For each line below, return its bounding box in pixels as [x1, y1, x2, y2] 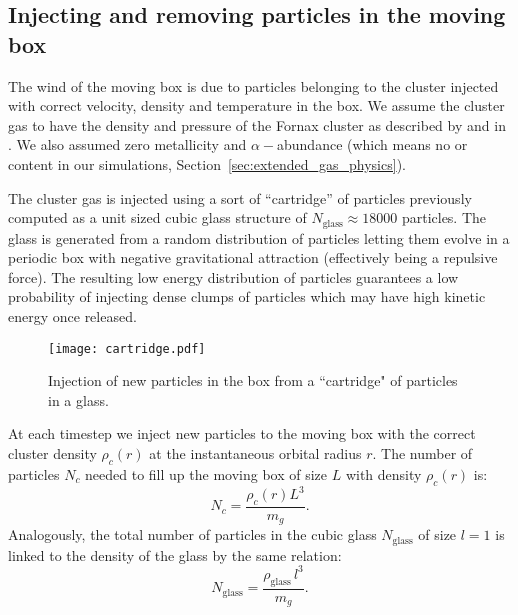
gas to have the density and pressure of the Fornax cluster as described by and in [8, 114, 506, 135]
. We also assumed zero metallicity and [8, 134, 247, 155]
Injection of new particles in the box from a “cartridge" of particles [48, 370, 458, 391]
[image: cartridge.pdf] [48, 341, 206, 356]
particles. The [401, 207, 487, 228]
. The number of [372, 443, 473, 464]
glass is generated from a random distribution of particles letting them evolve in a [8, 227, 510, 248]
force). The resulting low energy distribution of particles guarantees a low [8, 266, 459, 287]
